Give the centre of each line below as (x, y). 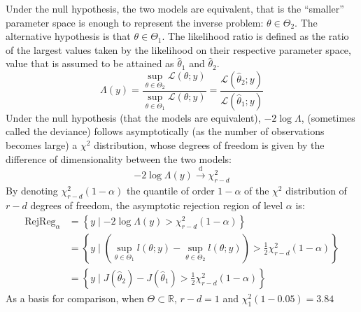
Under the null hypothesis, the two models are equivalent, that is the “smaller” (175, 8)
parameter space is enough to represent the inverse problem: (135, 22)
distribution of (316, 191)
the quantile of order (170, 191)
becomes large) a (42, 145)
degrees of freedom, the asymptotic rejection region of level (157, 205)
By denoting (32, 191)
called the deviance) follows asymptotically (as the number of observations (165, 131)
